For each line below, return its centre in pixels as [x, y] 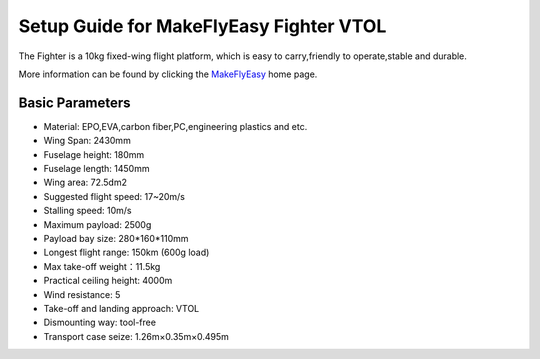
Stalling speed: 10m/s [87, 211]
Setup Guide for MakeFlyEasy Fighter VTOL [202, 26]
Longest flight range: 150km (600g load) [126, 252]
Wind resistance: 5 [82, 294]
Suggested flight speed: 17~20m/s [114, 196]
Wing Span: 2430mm [87, 141]
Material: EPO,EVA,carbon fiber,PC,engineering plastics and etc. [175, 126]
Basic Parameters [74, 102]
